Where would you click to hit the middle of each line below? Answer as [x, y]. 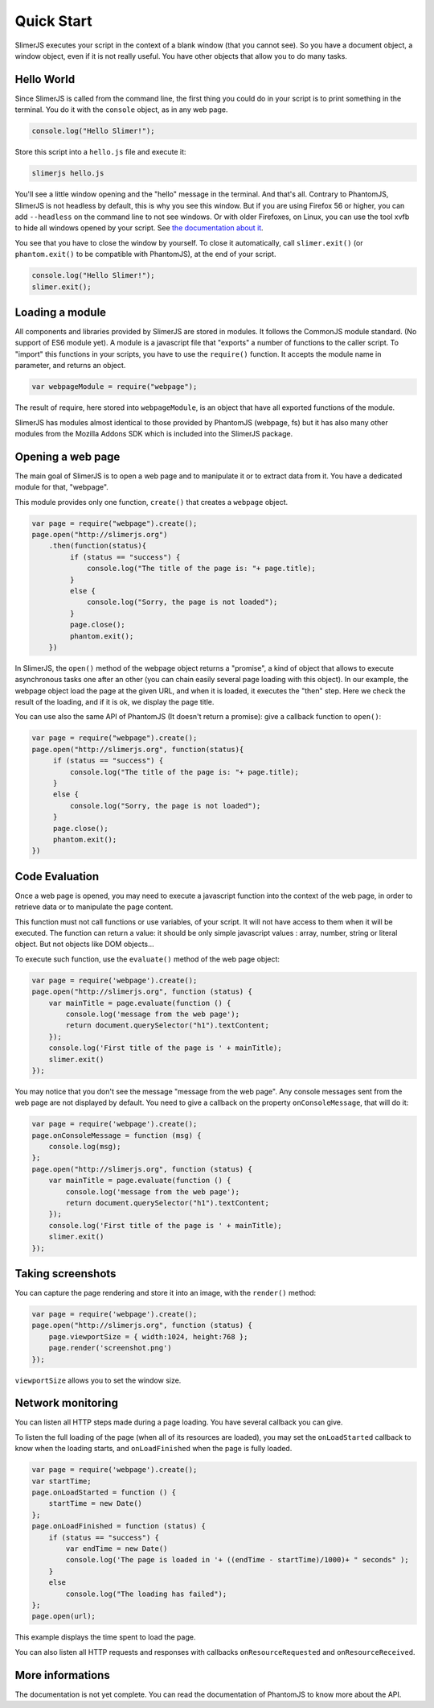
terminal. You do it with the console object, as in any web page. [121, 110]
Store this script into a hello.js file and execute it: [100, 152]
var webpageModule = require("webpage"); [115, 387]
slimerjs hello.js [68, 174]
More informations [62, 1675]
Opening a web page [68, 456]
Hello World [45, 79]
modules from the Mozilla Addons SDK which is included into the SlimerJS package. [154, 433]
